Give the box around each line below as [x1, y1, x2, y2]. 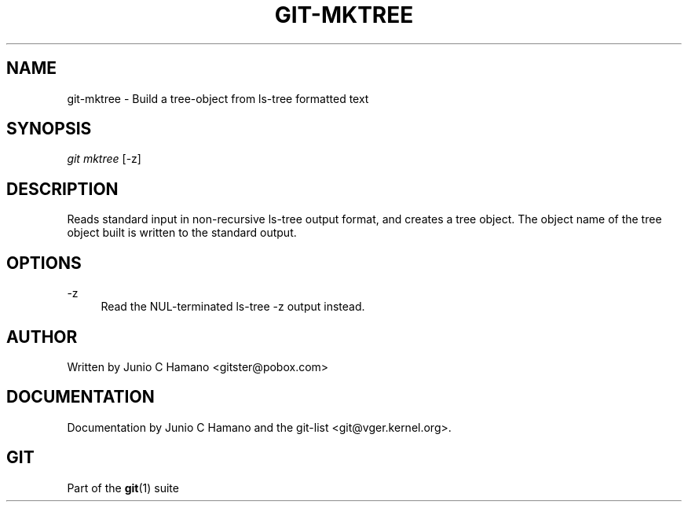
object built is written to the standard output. [67, 226, 297, 240]
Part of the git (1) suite [67, 480, 179, 495]
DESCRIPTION [6, 179, 119, 199]
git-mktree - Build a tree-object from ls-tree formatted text [67, 91, 369, 105]
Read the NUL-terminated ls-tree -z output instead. [101, 300, 365, 314]
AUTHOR [6, 326, 78, 347]
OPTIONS [6, 252, 82, 273]
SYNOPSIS [6, 119, 92, 139]
